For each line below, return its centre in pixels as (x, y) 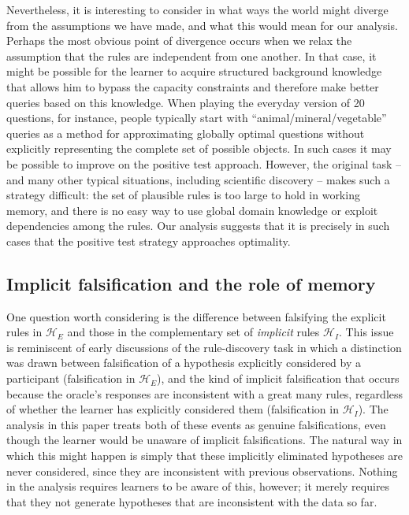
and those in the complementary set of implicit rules (193, 332)
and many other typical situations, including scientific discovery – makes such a (198, 179)
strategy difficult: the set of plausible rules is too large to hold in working (183, 195)
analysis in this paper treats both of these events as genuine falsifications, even (196, 424)
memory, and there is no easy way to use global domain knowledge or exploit (192, 210)
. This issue (366, 332)
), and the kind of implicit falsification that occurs (278, 378)
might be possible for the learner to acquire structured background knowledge (194, 71)
